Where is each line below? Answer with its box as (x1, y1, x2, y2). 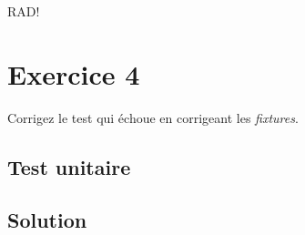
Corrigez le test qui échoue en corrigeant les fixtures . (7, 107, 299, 127)
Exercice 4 (7, 55, 140, 92)
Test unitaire (7, 152, 131, 180)
